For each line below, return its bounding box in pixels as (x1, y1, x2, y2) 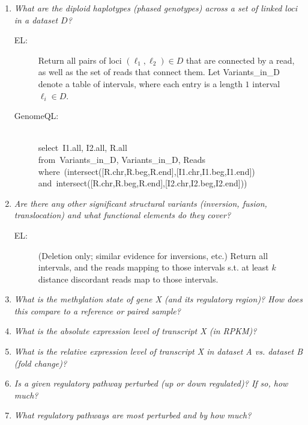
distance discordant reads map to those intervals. (38, 272, 219, 285)
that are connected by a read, (186, 54, 295, 66)
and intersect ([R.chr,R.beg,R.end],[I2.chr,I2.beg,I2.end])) (38, 177, 247, 189)
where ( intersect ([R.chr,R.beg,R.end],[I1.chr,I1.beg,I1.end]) (38, 165, 255, 177)
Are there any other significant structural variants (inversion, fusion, (14, 197, 267, 209)
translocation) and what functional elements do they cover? (14, 209, 231, 221)
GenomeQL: (14, 109, 59, 122)
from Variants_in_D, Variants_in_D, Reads (38, 153, 206, 165)
